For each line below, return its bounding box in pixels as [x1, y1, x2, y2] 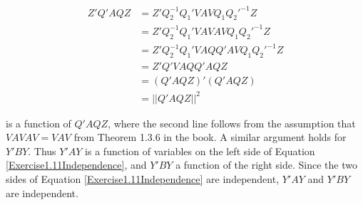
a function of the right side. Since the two [175, 157, 357, 172]
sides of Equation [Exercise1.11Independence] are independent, [6, 171, 280, 186]
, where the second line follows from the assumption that [108, 115, 356, 130]
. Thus [28, 143, 56, 158]
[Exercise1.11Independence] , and [6, 157, 147, 172]
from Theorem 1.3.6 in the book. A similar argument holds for [73, 130, 347, 144]
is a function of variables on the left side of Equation [85, 143, 315, 158]
